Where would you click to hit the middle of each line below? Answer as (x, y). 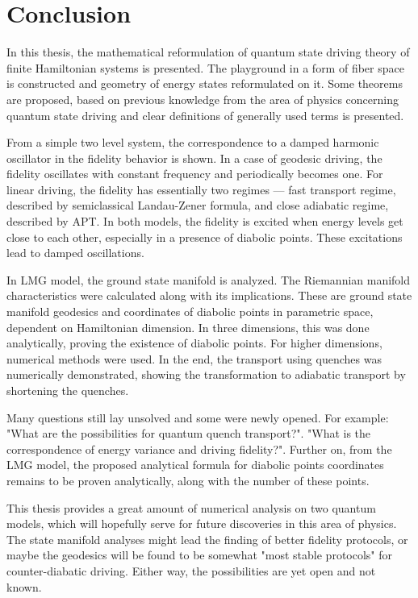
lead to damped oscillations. (75, 253)
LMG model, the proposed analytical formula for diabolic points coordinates (195, 465)
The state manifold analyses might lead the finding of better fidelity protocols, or (207, 539)
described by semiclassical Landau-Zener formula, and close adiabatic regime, (198, 205)
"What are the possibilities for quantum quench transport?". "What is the (189, 433)
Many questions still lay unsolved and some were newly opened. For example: (198, 417)
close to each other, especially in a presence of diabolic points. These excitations (205, 237)
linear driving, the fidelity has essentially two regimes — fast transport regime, (201, 189)
